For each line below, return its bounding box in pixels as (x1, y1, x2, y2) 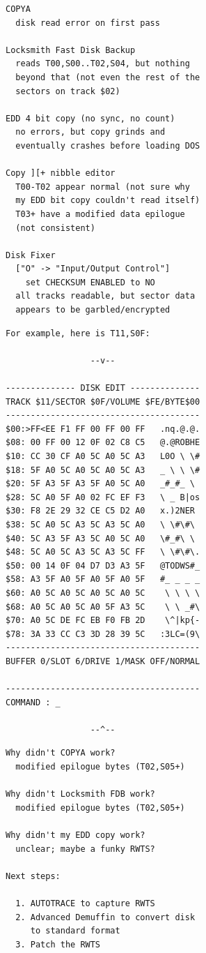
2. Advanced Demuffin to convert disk (15, 912, 196, 922)
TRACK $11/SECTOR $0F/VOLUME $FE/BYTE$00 (6, 396, 200, 407)
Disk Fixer (6, 250, 56, 260)
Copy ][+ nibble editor (6, 168, 116, 179)
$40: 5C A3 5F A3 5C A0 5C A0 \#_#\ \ (6, 533, 196, 543)
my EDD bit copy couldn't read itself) (15, 195, 200, 206)
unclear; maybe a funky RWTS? (15, 843, 155, 854)
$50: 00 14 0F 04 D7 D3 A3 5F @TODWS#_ (6, 560, 200, 571)
